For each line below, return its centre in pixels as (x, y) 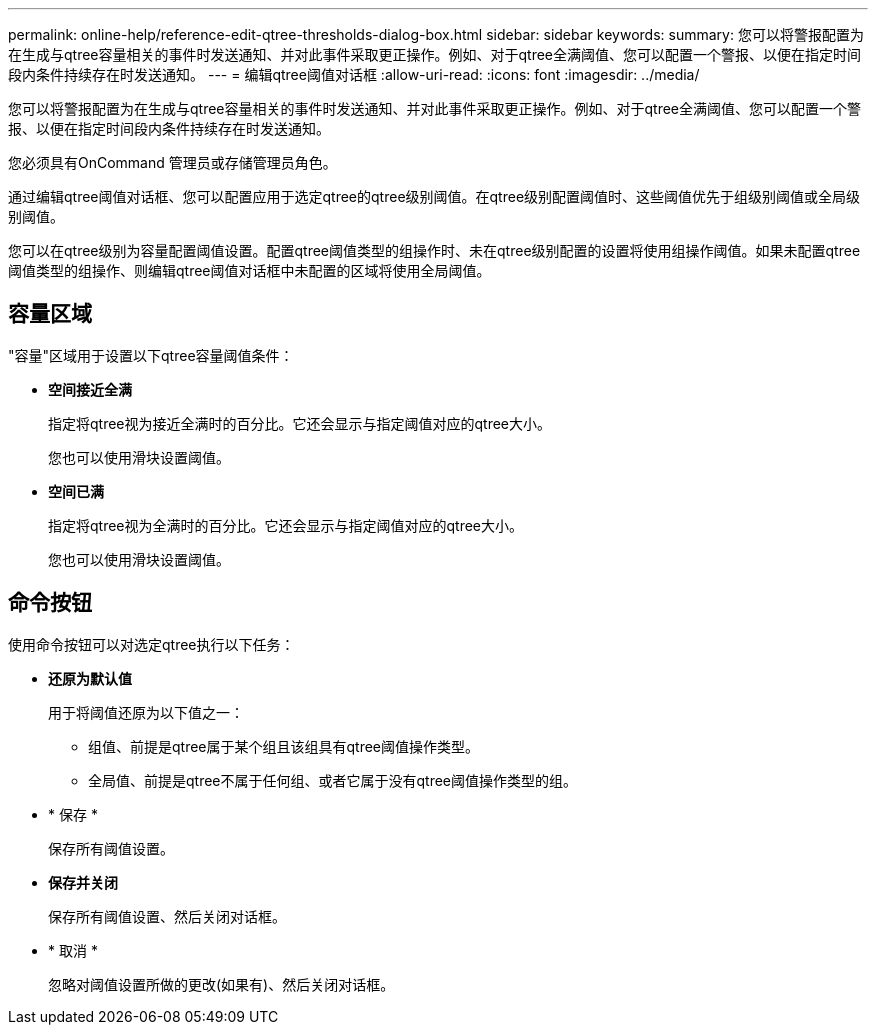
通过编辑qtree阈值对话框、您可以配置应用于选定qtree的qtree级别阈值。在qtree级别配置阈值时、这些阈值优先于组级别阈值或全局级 (434, 196)
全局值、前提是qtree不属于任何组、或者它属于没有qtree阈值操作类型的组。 (333, 780)
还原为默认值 (90, 678)
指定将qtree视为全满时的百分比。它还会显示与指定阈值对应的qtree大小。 (286, 525)
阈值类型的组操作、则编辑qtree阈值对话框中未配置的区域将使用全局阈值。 (249, 270)
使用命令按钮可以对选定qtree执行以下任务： (151, 644)
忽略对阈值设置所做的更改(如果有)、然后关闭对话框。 (221, 984)
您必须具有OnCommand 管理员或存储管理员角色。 (172, 162)
